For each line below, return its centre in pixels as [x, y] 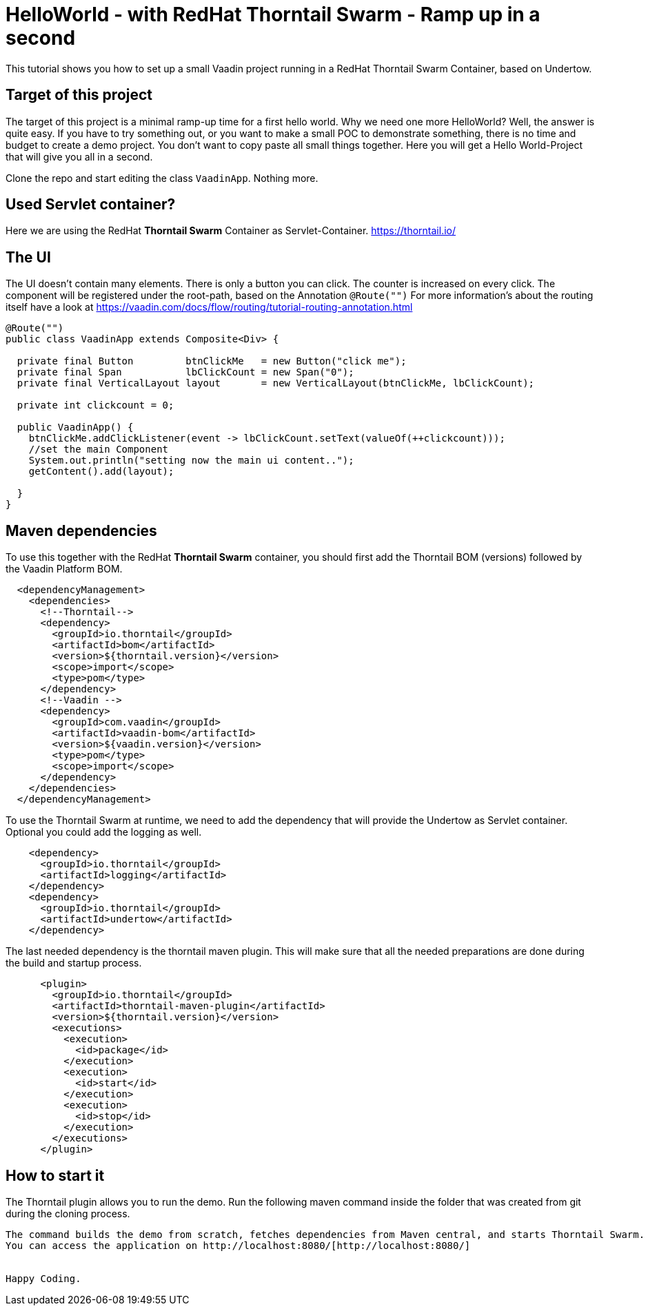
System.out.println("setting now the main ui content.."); [191, 461]
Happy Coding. [43, 1278]
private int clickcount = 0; [95, 405]
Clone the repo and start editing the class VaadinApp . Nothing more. [162, 178]
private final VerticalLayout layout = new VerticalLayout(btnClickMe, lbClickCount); [276, 383]
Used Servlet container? [91, 205]
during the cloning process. [68, 1213]
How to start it [55, 1175]
